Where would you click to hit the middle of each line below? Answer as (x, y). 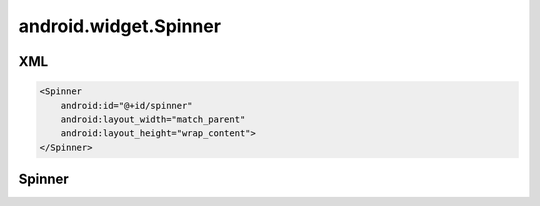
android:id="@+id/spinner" (127, 105)
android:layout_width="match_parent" (153, 119)
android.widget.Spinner (120, 26)
